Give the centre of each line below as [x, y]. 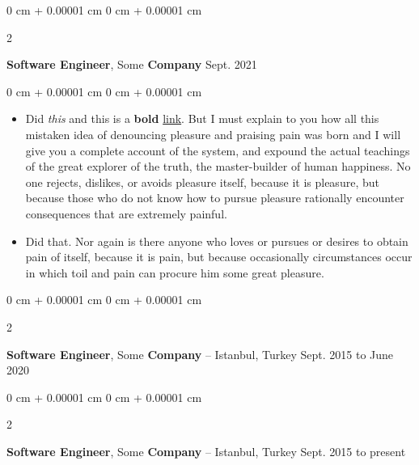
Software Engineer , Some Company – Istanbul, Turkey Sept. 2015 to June [200, 354]
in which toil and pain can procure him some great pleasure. [175, 272]
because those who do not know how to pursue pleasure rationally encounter [215, 198]
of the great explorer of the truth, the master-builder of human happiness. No [218, 166]
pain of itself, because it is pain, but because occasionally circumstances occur [219, 257]
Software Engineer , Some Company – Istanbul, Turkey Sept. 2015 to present [206, 451]
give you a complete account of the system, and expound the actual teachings [218, 150]
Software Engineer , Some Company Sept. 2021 [132, 64]
